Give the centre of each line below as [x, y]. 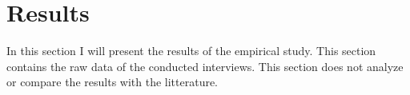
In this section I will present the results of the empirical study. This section [191, 51]
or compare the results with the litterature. [113, 82]
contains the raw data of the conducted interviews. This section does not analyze [205, 66]
